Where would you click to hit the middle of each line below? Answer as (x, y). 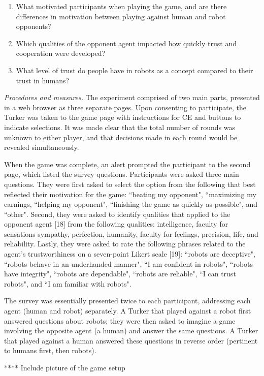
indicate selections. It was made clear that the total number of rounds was (120, 127)
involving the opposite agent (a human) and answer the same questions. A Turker (131, 331)
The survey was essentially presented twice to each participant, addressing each (127, 301)
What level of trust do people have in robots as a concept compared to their (135, 70)
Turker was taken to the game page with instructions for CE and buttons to (123, 117)
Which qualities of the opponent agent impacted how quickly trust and (126, 43)
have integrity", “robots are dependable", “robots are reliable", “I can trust (120, 274)
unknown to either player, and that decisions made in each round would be (121, 137)
